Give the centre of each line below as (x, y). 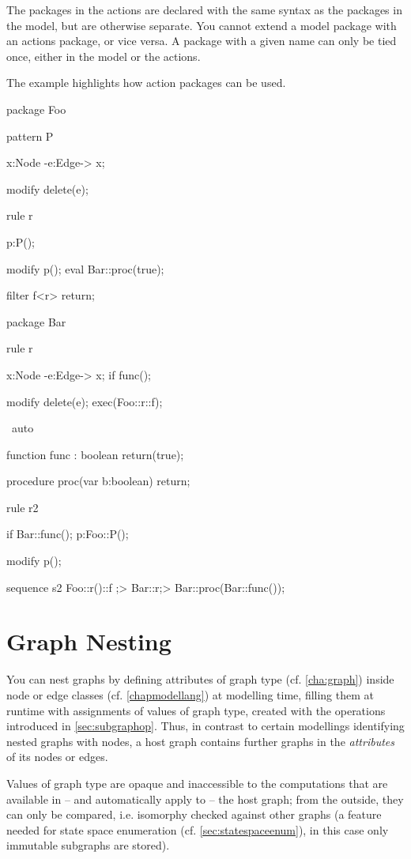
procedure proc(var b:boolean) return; (98, 481)
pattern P (30, 136)
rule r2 (23, 507)
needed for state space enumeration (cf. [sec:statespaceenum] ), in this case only (198, 829)
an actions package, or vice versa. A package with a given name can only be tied (202, 41)
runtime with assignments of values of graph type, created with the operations (196, 710)
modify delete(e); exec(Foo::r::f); (85, 401)
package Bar (36, 321)
